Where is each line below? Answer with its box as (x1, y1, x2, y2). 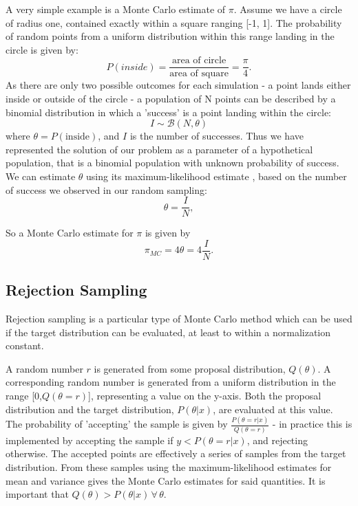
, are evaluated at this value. (213, 401, 333, 416)
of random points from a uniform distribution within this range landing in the (6, 29, 335, 43)
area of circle (171, 56, 227, 66)
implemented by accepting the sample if (6, 432, 173, 447)
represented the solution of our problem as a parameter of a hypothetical (6, 142, 313, 156)
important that (6, 487, 69, 501)
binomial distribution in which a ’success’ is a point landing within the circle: (6, 104, 332, 119)
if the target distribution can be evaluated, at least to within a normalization (6, 324, 331, 339)
